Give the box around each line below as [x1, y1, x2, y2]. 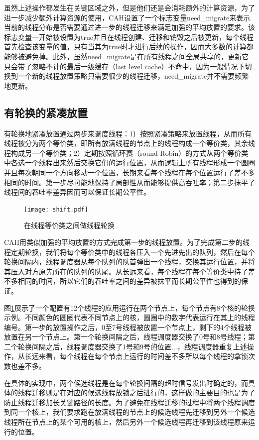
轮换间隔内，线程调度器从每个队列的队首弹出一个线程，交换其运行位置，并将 [4, 256, 255, 267]
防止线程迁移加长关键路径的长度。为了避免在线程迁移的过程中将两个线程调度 [4, 397, 255, 407]
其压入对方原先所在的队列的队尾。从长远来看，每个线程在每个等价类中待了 [4, 266, 248, 276]
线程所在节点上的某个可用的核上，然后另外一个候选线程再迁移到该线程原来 [4, 417, 248, 427]
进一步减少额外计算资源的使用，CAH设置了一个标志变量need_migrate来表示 [4, 12, 251, 22]
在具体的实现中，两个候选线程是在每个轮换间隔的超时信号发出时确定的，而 [4, 377, 248, 388]
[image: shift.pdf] [24, 206, 88, 213]
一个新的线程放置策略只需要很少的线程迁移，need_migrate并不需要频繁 [17, 71, 249, 81]
